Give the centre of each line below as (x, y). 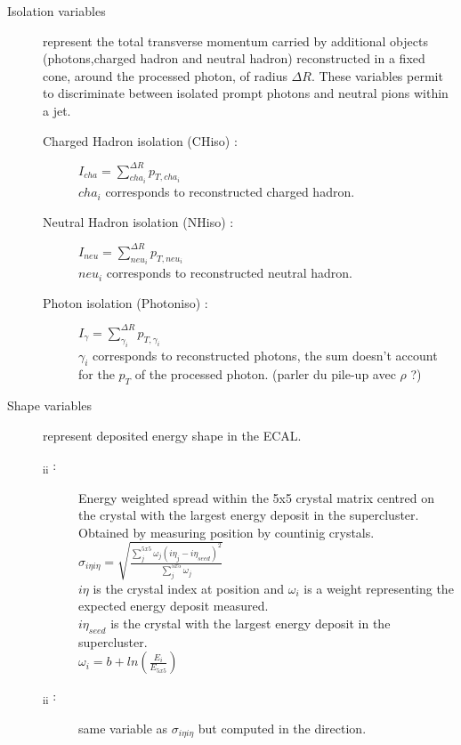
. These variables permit (377, 75)
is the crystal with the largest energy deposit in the (251, 624)
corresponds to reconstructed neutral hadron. (230, 273)
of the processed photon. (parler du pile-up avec (265, 374)
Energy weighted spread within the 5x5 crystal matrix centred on (256, 497)
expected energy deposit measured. (174, 606)
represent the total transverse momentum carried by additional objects (235, 40)
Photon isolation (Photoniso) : (125, 302)
